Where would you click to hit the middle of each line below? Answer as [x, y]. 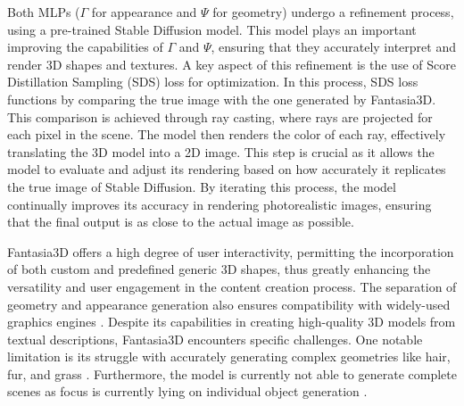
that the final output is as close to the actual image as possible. [181, 222]
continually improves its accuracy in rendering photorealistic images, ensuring [220, 204]
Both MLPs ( [44, 12]
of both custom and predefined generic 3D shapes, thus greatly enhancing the [219, 269]
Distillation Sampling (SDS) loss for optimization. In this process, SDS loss [213, 82]
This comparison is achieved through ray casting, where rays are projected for [220, 116]
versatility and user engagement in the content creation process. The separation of [232, 286]
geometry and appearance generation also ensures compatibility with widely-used [229, 304]
